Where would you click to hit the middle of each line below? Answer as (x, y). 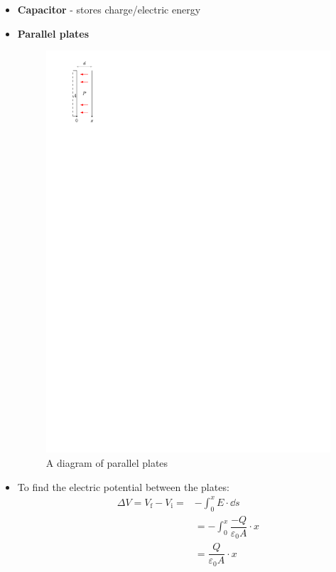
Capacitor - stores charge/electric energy (109, 9)
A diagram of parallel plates (107, 463)
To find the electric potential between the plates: (123, 486)
